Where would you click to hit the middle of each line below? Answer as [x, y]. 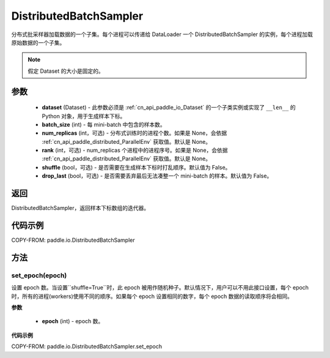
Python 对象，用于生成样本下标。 [84, 116]
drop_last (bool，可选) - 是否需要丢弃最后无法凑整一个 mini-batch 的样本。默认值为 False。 [157, 176]
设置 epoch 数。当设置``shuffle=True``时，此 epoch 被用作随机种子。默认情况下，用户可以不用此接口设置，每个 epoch [160, 288]
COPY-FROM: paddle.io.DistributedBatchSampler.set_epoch [87, 346]
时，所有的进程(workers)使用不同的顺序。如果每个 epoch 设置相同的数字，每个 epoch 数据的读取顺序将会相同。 [152, 296]
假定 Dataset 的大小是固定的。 [66, 71]
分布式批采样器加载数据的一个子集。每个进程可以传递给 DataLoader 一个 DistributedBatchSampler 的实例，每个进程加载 [162, 34]
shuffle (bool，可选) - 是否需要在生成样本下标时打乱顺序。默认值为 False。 [136, 167]
